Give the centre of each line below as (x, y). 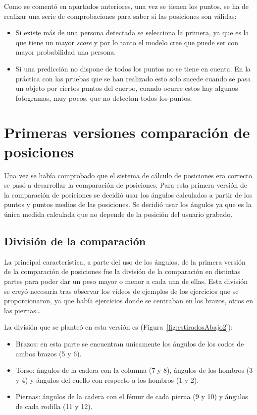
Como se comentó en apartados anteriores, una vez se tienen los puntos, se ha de (127, 6)
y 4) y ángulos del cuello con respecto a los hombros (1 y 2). (107, 380)
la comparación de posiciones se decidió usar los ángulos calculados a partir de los (128, 194)
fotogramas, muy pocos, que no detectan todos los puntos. (104, 98)
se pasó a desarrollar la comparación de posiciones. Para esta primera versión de (126, 185)
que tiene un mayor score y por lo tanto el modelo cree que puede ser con (127, 42)
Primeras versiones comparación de (127, 132)
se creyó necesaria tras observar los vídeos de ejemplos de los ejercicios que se (121, 291)
